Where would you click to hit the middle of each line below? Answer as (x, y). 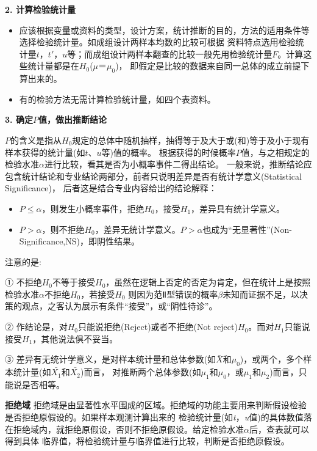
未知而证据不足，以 (261, 294)
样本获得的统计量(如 (45, 152)
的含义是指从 (36, 140)
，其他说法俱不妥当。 (75, 338)
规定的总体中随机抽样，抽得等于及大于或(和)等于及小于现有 (191, 140)
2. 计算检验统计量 (40, 9)
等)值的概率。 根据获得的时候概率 (169, 152)
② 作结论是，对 (36, 327)
